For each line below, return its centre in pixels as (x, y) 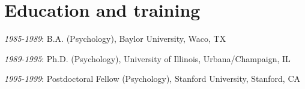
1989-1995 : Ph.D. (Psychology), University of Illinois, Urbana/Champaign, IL (147, 58)
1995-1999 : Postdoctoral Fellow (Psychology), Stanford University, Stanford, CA (152, 79)
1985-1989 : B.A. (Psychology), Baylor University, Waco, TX (115, 39)
